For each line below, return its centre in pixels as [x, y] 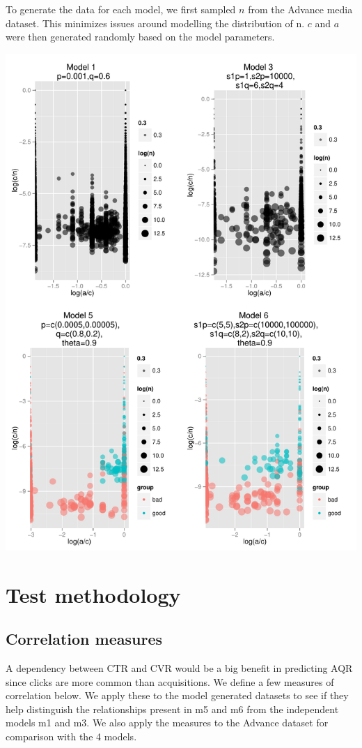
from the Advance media [300, 9]
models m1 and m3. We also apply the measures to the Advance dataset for [167, 723]
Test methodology [93, 594]
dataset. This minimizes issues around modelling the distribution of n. [155, 23]
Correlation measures [84, 639]
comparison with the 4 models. [71, 736]
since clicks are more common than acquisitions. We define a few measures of [170, 681]
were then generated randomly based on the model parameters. [140, 37]
